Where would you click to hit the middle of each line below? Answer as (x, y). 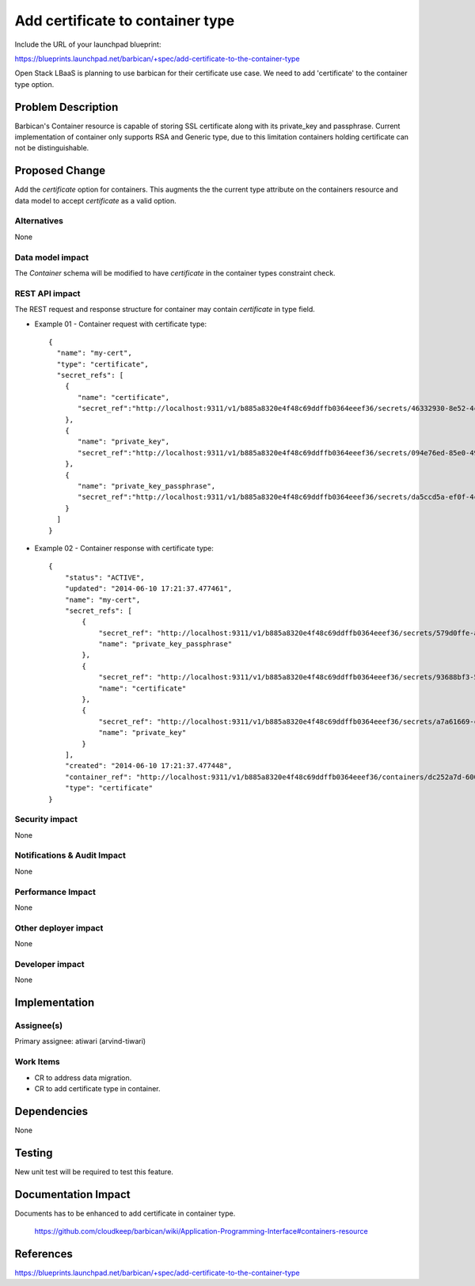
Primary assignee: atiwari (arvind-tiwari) (80, 1041)
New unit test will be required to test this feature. (94, 1171)
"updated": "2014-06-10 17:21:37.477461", (148, 589)
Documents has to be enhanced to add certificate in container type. (125, 1213)
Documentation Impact (72, 1195)
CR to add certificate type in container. (98, 1088)
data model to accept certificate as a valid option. (96, 200)
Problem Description (66, 107)
